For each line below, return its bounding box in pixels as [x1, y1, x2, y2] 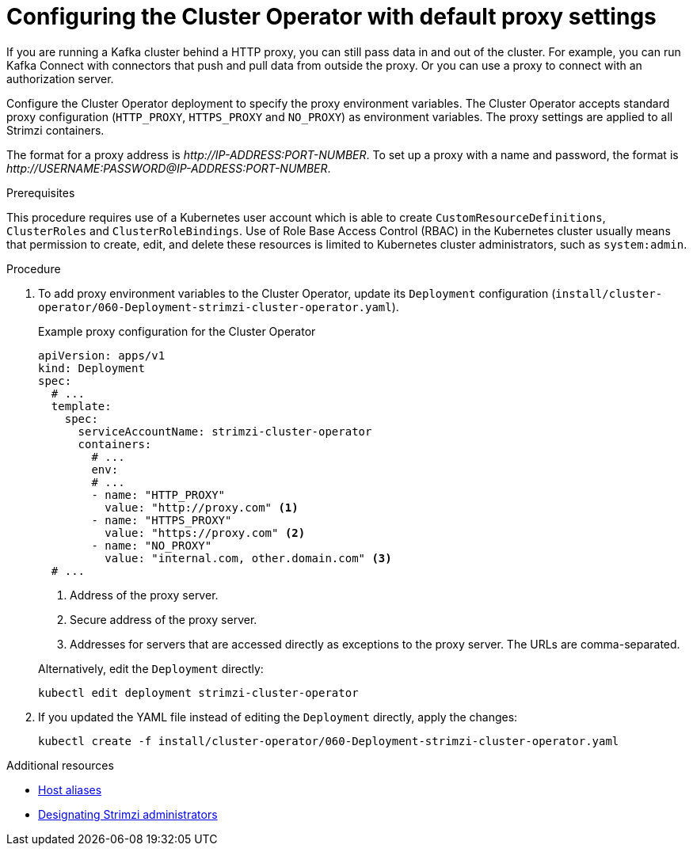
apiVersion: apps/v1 [38, 348, 166, 362]
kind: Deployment [38, 361, 145, 375]
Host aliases [38, 782, 102, 797]
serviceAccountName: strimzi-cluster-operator [78, 424, 372, 438]
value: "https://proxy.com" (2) [105, 526, 306, 539]
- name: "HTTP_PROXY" [91, 488, 226, 501]
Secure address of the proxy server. [70, 612, 257, 626]
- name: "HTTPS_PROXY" [91, 513, 232, 527]
